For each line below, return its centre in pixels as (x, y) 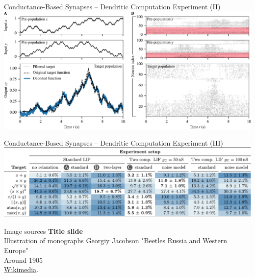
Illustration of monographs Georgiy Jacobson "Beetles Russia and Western (115, 240)
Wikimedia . (21, 269)
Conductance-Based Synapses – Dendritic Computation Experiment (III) (114, 142)
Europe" (16, 250)
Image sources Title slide (43, 231)
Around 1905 (24, 260)
